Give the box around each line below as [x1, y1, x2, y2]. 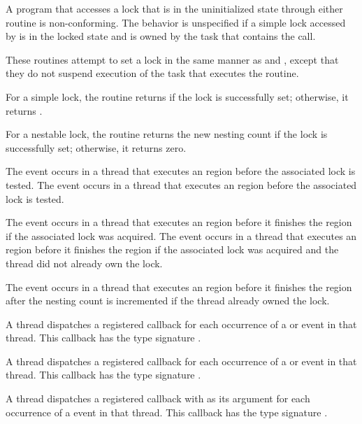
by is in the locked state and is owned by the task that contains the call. [6, 29, 316, 43]
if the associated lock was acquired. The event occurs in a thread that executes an [6, 228, 357, 243]
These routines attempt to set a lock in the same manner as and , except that [6, 52, 339, 66]
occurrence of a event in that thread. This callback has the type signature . [6, 404, 328, 419]
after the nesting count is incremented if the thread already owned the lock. [6, 293, 330, 308]
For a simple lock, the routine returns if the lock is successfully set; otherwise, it [6, 89, 349, 104]
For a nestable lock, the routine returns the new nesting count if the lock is [6, 127, 328, 141]
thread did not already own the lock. [6, 255, 163, 270]
